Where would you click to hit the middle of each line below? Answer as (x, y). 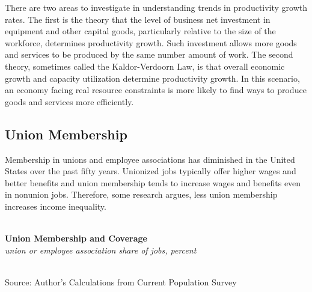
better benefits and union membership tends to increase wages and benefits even (153, 182)
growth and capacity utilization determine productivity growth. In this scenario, (152, 78)
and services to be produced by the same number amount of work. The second (149, 54)
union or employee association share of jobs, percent (101, 250)
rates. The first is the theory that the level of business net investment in (138, 19)
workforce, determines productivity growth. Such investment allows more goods (151, 42)
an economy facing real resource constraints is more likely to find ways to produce (156, 90)
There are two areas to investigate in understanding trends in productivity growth (156, 7)
